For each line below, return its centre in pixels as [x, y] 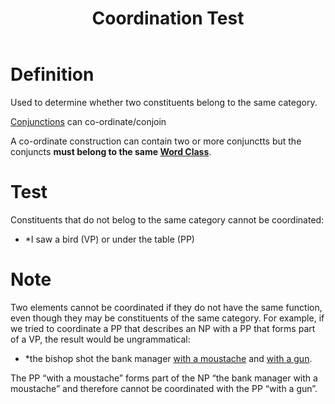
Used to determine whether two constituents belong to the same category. [164, 102]
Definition [52, 74]
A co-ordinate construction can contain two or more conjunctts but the [156, 141]
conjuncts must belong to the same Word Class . [111, 151]
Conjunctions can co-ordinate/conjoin [88, 121]
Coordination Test [168, 18]
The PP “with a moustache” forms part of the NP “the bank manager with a [164, 378]
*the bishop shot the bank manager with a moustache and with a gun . [168, 358]
